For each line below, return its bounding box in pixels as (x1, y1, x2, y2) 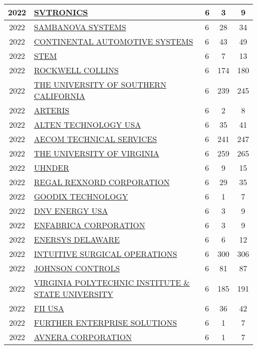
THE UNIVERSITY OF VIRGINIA (34, 148, 160, 159)
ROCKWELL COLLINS (34, 64, 119, 76)
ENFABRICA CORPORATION (34, 219, 145, 231)
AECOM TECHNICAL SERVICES (34, 133, 157, 145)
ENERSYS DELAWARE (34, 234, 120, 245)
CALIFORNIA (34, 90, 86, 101)
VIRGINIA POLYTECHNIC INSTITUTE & (34, 277, 190, 288)
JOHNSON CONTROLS (34, 262, 120, 274)
